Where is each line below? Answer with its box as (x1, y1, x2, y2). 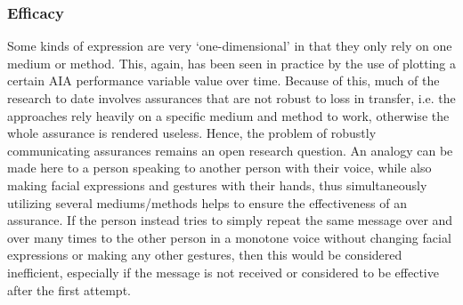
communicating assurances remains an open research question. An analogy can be (7, 140, 453, 159)
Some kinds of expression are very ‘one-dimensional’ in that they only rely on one (7, 36, 452, 55)
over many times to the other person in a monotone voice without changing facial (7, 228, 451, 246)
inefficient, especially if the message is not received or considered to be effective (7, 262, 439, 281)
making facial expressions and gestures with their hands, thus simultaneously (7, 175, 427, 194)
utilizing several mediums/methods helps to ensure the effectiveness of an (7, 193, 407, 212)
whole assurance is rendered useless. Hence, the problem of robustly (7, 124, 377, 142)
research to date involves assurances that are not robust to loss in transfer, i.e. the (7, 89, 456, 107)
